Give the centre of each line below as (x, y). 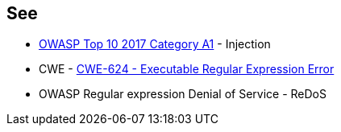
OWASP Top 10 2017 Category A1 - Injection (155, 44)
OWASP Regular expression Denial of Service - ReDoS (183, 94)
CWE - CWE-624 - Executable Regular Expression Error (187, 69)
